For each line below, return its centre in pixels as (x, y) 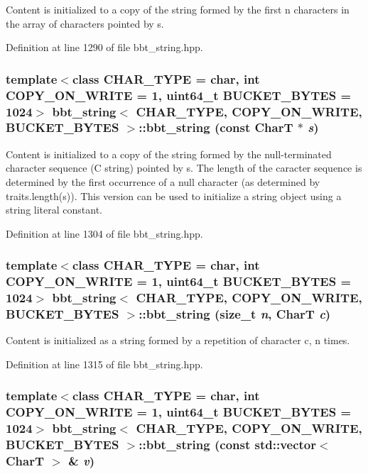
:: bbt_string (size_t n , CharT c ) (235, 314)
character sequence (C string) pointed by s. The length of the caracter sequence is (184, 168)
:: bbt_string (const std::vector (227, 445)
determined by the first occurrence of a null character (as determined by (163, 181)
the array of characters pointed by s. (85, 23)
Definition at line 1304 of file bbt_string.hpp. (104, 233)
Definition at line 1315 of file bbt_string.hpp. (104, 364)
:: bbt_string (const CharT (216, 127)
